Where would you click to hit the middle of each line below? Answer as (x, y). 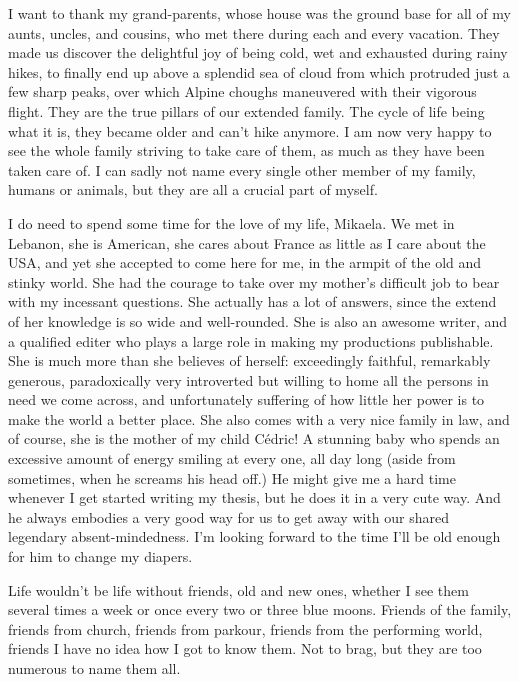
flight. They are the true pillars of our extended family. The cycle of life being (246, 110)
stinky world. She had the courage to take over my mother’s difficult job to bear (254, 281)
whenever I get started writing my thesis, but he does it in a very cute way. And (254, 497)
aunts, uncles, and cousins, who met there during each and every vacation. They (254, 32)
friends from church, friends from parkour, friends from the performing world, (245, 628)
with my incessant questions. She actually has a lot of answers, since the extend (252, 301)
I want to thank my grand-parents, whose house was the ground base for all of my (259, 13)
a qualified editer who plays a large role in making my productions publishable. (251, 340)
